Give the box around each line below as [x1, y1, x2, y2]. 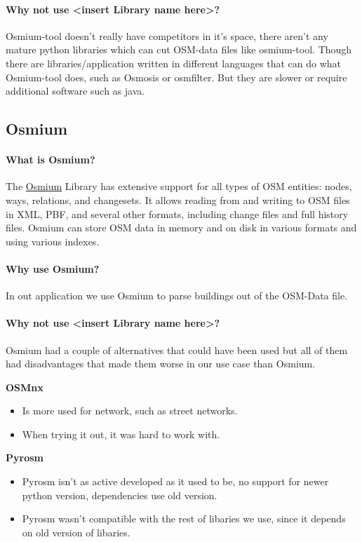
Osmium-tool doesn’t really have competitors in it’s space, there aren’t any [6, 28, 328, 43]
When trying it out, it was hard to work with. [22, 426, 220, 441]
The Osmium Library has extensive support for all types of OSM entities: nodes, [6, 179, 352, 194]
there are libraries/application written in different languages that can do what [6, 55, 341, 70]
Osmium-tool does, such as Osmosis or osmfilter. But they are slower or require [6, 69, 347, 84]
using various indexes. [6, 233, 100, 248]
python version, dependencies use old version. [22, 487, 217, 502]
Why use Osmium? [6, 261, 100, 276]
